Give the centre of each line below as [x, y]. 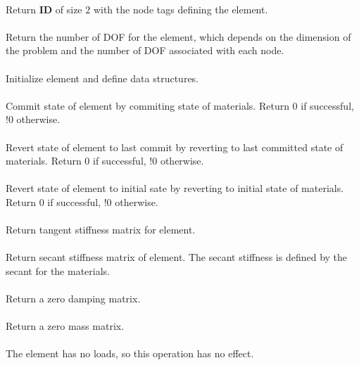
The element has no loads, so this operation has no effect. [130, 353]
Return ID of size [44, 9]
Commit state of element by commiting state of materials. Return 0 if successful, [180, 105]
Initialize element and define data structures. [102, 78]
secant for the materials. [58, 270]
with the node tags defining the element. [181, 9]
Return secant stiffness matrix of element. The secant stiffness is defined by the [177, 257]
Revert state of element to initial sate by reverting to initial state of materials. [175, 188]
